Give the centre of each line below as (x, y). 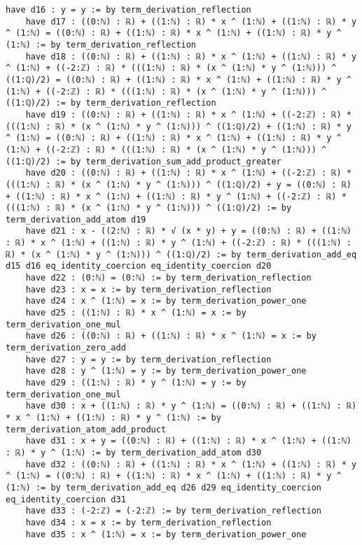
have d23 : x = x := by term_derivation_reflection (148, 289)
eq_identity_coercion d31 (66, 499)
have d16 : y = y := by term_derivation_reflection (128, 10)
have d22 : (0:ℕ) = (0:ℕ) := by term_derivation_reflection (168, 278)
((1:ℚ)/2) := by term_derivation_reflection (111, 103)
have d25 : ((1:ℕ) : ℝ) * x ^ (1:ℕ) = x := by (136, 313)
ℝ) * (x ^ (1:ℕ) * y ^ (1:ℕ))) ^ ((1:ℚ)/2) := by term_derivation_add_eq (181, 254)
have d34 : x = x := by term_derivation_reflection (148, 522)
